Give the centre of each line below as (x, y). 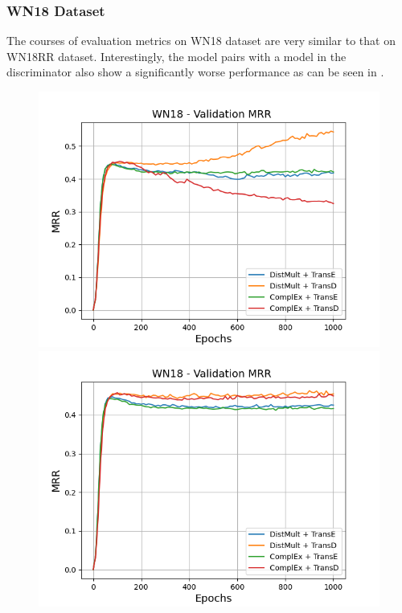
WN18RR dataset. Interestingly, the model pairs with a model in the (176, 56)
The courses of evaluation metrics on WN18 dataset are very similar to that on (201, 41)
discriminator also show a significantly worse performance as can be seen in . (195, 72)
